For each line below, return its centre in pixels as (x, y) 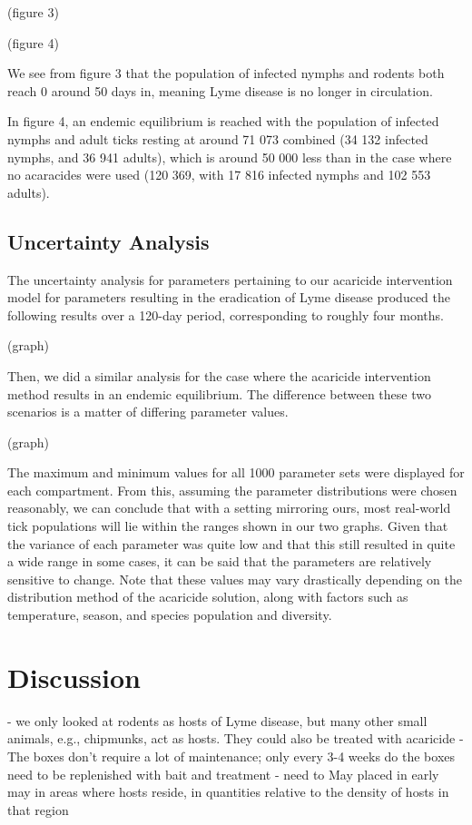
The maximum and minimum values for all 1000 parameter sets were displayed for (236, 472)
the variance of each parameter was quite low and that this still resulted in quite (231, 543)
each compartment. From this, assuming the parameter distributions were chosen (232, 490)
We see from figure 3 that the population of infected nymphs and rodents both (226, 73)
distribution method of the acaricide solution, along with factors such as (208, 597)
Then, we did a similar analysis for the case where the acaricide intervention (219, 375)
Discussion (74, 677)
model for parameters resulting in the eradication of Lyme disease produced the (229, 297)
